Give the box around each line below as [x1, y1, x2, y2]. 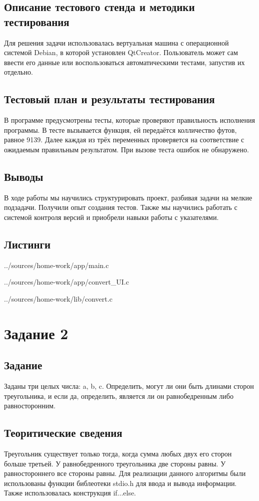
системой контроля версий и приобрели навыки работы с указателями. [4, 211, 219, 222]
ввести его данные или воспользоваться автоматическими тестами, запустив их [4, 57, 245, 67]
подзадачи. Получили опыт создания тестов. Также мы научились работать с [4, 202, 237, 212]
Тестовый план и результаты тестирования [4, 91, 215, 107]
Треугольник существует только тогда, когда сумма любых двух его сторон [4, 448, 232, 459]
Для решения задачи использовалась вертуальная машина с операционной [4, 37, 229, 48]
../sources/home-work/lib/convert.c [4, 293, 112, 304]
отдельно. [4, 67, 33, 77]
